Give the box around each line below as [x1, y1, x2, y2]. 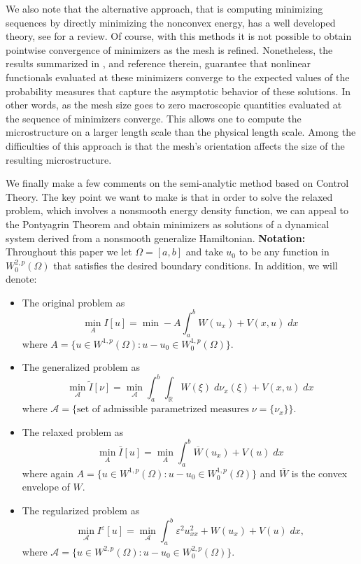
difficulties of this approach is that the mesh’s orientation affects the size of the [6, 138, 345, 153]
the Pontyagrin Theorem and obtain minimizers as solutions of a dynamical [6, 216, 330, 231]
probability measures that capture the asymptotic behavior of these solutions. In [6, 83, 351, 98]
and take [185, 244, 223, 259]
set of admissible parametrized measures [76, 404, 249, 415]
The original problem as [22, 295, 125, 309]
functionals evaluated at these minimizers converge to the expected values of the [6, 69, 350, 84]
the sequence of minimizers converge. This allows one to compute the [6, 111, 302, 125]
